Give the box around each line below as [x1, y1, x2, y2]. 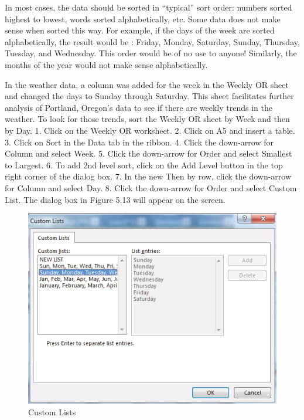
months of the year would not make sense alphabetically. [5, 58, 208, 70]
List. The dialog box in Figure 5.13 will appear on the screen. [5, 193, 226, 205]
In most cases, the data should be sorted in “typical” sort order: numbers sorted [5, 1, 292, 13]
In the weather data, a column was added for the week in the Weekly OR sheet [5, 78, 289, 90]
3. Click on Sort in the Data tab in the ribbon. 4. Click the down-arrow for [5, 136, 274, 148]
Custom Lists [28, 406, 76, 418]
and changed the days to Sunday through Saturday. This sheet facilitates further [5, 90, 294, 102]
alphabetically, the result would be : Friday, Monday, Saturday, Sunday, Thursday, [5, 35, 300, 48]
